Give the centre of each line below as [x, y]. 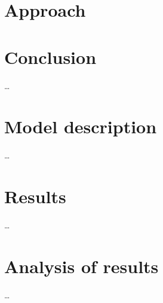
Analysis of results [81, 266]
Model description [81, 126]
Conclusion [50, 56]
